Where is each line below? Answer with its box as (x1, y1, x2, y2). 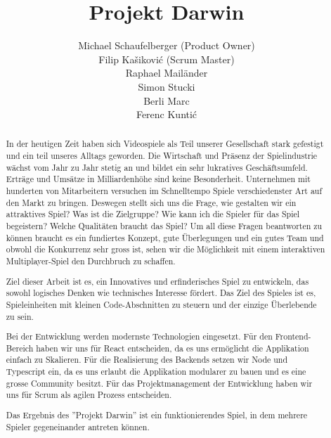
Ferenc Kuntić (136, 107, 197, 122)
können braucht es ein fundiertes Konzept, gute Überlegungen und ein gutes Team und (6, 231, 324, 243)
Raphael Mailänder (125, 65, 208, 80)
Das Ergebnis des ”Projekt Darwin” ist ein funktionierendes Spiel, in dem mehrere (6, 408, 308, 420)
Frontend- (275, 330, 311, 342)
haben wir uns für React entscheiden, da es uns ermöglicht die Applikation (36, 342, 309, 354)
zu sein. (6, 310, 34, 322)
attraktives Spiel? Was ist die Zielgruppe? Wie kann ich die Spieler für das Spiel (6, 208, 300, 220)
